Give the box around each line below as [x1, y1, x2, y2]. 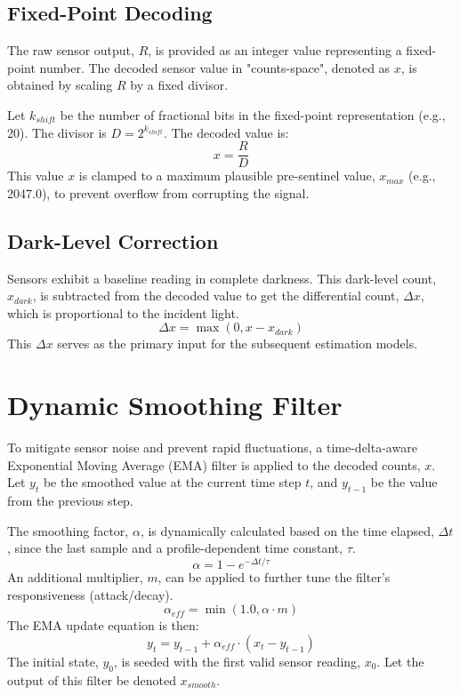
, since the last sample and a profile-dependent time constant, [7, 539, 343, 557]
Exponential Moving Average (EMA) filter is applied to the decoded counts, [7, 455, 421, 474]
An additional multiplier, [7, 567, 143, 586]
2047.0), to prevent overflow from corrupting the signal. [7, 183, 310, 202]
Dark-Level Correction [7, 227, 219, 254]
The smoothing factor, [7, 521, 129, 539]
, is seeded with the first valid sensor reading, [113, 651, 360, 670]
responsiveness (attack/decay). [7, 585, 174, 603]
